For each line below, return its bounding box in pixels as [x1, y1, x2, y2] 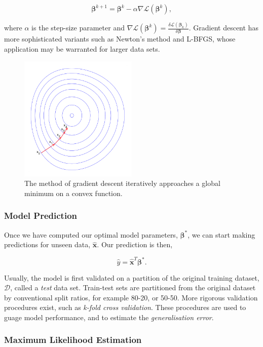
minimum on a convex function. [24, 187, 123, 198]
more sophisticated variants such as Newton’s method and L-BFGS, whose [4, 33, 236, 44]
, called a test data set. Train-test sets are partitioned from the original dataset [10, 282, 256, 293]
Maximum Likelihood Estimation [4, 333, 142, 346]
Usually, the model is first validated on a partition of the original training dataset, [4, 272, 259, 283]
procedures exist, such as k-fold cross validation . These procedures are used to [4, 302, 246, 313]
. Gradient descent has [189, 22, 258, 33]
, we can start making [187, 229, 255, 240]
